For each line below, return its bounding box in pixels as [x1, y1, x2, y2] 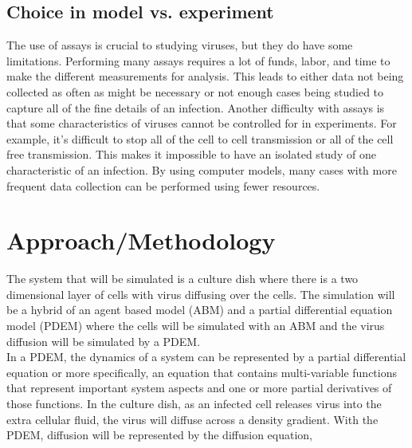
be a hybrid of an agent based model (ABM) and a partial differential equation [6, 301, 393, 318]
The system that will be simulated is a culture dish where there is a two [6, 270, 359, 287]
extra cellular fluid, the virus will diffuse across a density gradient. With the [6, 411, 379, 427]
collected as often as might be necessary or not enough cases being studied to [6, 83, 384, 100]
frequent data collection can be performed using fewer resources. [6, 177, 320, 194]
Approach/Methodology [6, 224, 276, 257]
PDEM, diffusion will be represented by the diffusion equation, [6, 426, 312, 443]
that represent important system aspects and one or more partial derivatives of [6, 379, 392, 396]
